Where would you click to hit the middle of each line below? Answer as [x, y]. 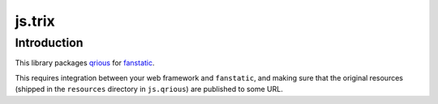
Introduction [49, 43]
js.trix [35, 21]
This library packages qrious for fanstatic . [85, 63]
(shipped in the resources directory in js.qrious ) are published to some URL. [149, 89]
